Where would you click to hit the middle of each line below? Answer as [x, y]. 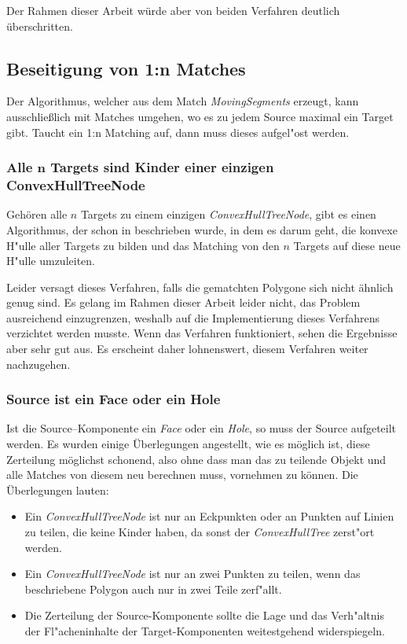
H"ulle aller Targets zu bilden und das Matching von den [143, 245]
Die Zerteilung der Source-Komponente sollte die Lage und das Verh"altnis [204, 615]
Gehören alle [37, 214]
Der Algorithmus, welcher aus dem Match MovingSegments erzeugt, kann [183, 101]
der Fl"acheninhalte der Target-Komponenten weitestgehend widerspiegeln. [205, 631]
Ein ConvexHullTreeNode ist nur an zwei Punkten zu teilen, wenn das [192, 574]
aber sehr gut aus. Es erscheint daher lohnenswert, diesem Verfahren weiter [187, 349]
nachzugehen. [38, 364]
